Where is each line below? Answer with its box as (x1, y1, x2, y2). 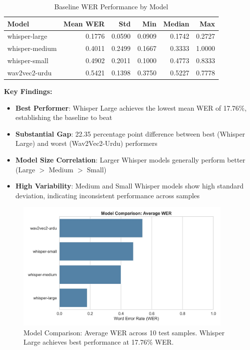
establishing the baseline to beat (15, 112, 113, 122)
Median (163, 18, 189, 28)
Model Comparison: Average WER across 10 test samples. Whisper (23, 327, 225, 337)
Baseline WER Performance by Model (54, 1, 168, 11)
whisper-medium (7, 43, 57, 53)
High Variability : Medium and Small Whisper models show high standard (15, 181, 244, 191)
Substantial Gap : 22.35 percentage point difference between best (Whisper (15, 128, 245, 139)
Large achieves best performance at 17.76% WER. (23, 337, 174, 347)
